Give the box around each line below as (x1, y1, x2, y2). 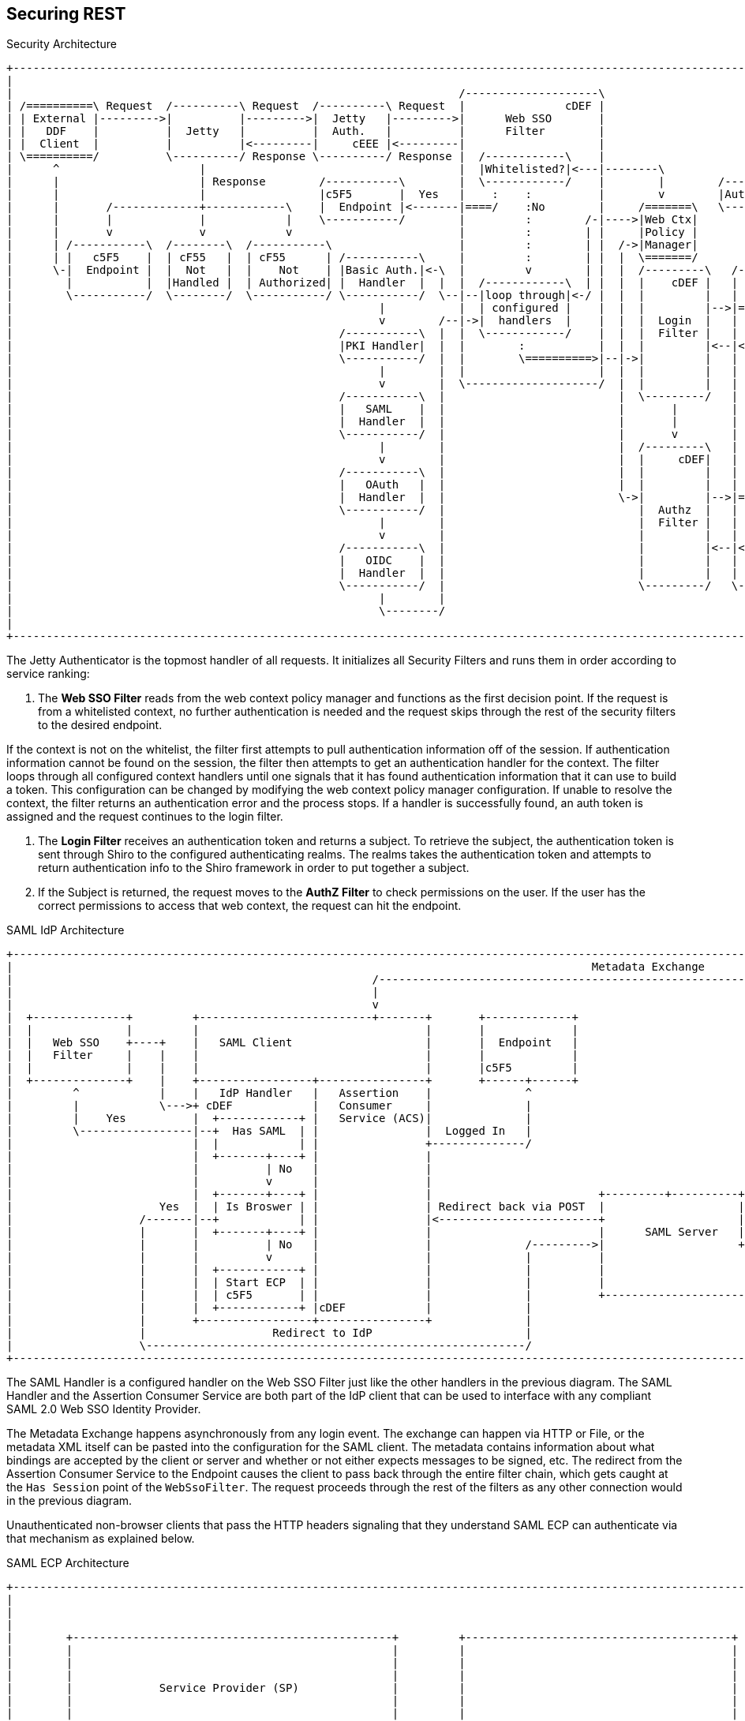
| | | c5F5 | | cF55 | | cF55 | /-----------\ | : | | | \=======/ (6, 251, 698, 264)
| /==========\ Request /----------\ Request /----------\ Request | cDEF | (6, 99, 605, 113)
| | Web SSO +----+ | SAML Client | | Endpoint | (6, 1036, 578, 1049)
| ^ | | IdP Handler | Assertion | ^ (6, 1087, 532, 1100)
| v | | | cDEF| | (6, 453, 739, 466)
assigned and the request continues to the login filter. (6, 810, 283, 824)
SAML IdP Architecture (6, 923, 125, 937)
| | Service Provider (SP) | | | (6, 1682, 739, 1695)
